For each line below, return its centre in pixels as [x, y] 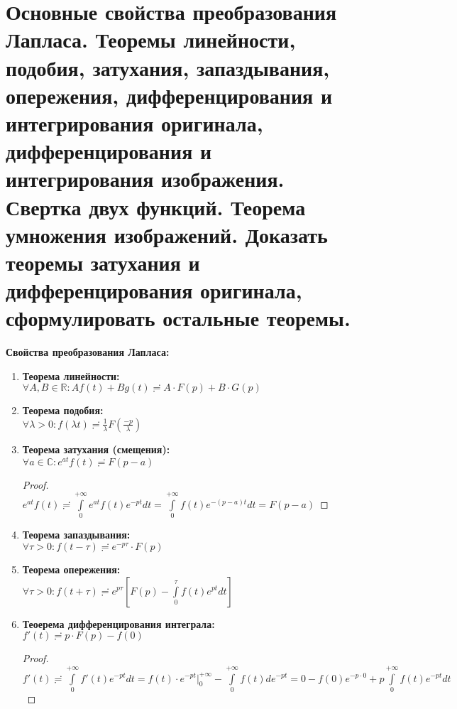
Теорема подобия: [63, 410]
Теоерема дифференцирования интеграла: [119, 623]
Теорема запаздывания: [76, 535]
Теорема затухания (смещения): [96, 449]
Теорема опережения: [71, 569]
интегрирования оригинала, [134, 123]
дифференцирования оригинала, [154, 290]
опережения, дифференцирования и [169, 95]
